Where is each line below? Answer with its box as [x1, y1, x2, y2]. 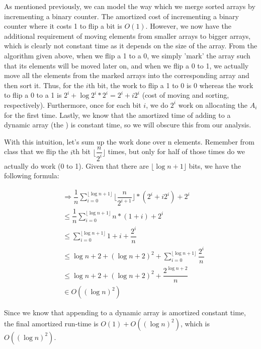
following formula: [4, 170, 59, 181]
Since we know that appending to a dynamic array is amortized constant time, [4, 307, 246, 318]
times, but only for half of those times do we [108, 146, 245, 157]
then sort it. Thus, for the [4, 80, 84, 90]
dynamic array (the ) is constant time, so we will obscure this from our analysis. [4, 119, 251, 130]
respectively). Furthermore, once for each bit [4, 99, 141, 110]
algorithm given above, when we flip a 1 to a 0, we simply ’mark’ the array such [4, 50, 250, 60]
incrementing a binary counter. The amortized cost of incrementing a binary [4, 11, 239, 21]
